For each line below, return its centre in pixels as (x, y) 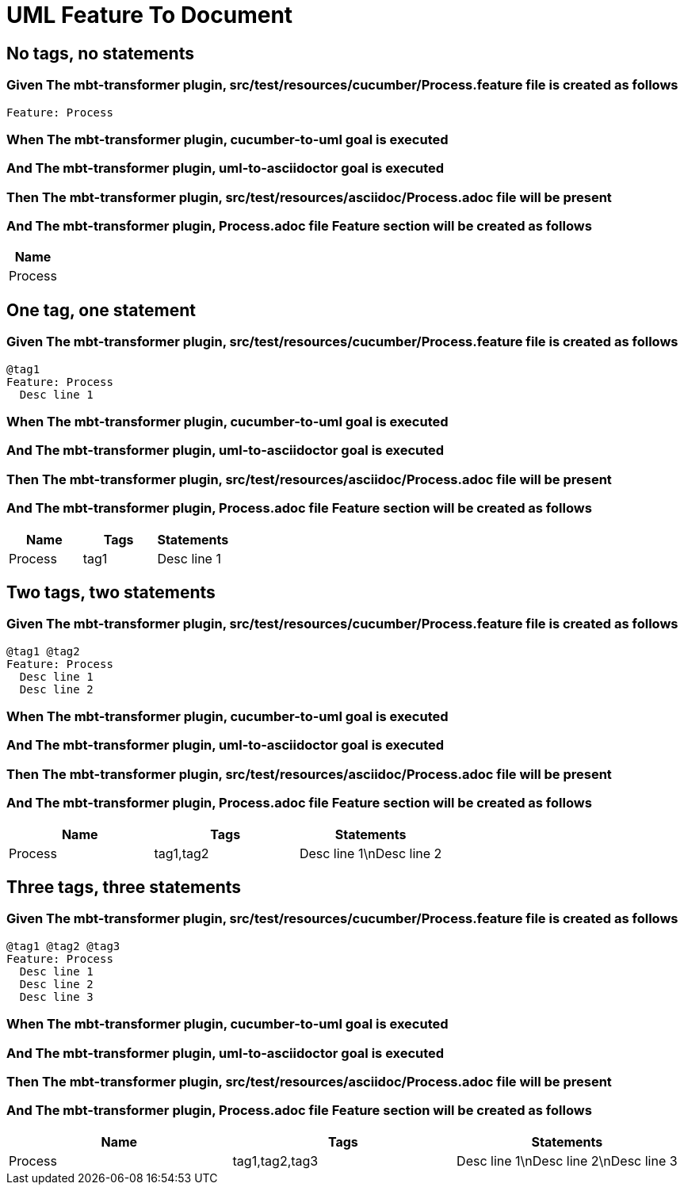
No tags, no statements (100, 53)
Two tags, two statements (111, 592)
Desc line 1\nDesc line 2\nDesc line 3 (567, 1160)
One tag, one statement (101, 310)
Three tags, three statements (124, 888)
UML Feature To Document (150, 15)
